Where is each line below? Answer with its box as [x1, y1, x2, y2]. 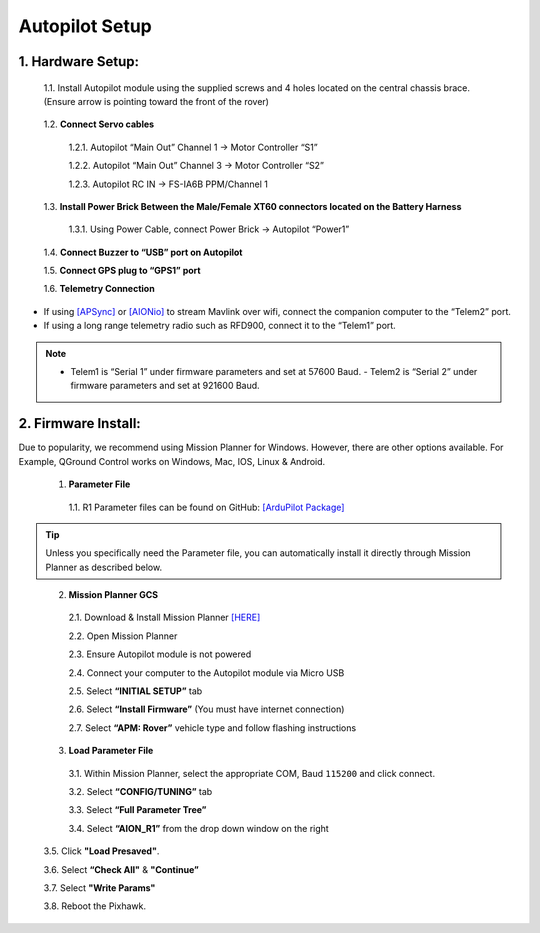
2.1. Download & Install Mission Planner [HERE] [68, 611, 261, 624]
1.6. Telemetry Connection [43, 283, 155, 295]
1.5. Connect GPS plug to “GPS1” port [43, 265, 201, 277]
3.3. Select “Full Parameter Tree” [68, 804, 207, 816]
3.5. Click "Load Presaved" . [43, 845, 160, 857]
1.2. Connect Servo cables [43, 118, 155, 130]
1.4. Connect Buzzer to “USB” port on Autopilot [43, 246, 243, 258]
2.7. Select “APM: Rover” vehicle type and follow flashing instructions [68, 721, 357, 734]
